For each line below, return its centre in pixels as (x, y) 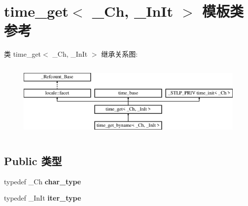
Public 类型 (33, 160)
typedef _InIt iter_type (43, 198)
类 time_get (23, 54)
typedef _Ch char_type (43, 181)
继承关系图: (120, 54)
